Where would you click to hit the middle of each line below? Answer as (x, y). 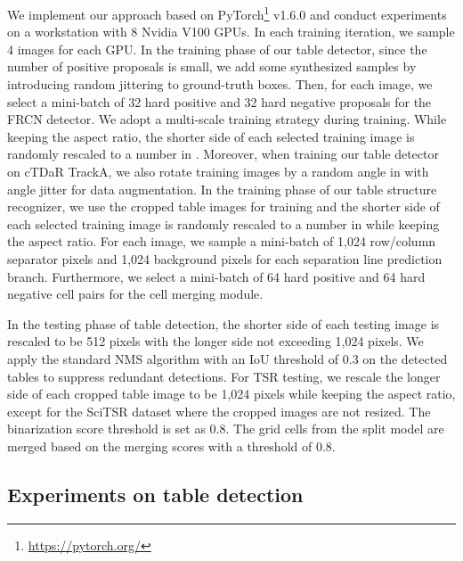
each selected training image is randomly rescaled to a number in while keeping (223, 223)
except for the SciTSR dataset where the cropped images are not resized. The (219, 411)
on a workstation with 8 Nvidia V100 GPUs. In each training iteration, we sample (231, 32)
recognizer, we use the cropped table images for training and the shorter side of (223, 206)
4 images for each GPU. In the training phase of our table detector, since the (217, 49)
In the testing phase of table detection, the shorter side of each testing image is (223, 323)
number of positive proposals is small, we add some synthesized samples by (212, 66)
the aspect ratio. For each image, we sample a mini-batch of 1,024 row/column (222, 241)
